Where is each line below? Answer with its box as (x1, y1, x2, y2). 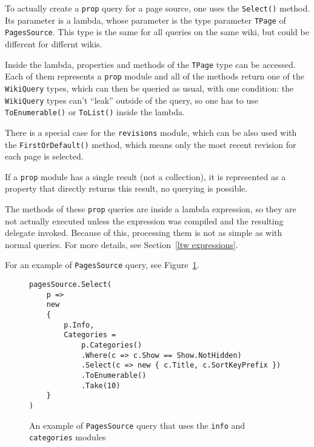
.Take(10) (81, 381, 121, 390)
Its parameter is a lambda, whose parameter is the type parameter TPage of (5, 13, 286, 26)
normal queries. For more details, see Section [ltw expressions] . (5, 238, 238, 250)
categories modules (29, 431, 106, 443)
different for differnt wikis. (5, 37, 102, 50)
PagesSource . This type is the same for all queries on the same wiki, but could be (5, 25, 309, 38)
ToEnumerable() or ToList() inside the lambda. (5, 106, 185, 118)
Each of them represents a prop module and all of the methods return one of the (5, 70, 304, 82)
